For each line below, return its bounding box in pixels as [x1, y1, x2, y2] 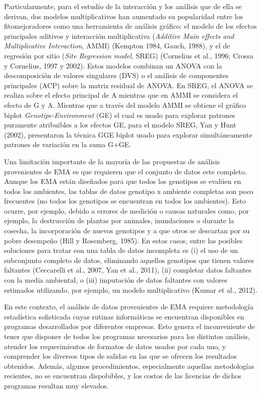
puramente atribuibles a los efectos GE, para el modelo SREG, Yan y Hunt [4, 119, 236, 130]
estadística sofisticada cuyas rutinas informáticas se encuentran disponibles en [4, 311, 244, 321]
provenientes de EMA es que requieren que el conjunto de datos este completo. [4, 166, 247, 176]
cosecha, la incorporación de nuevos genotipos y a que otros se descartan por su [4, 225, 250, 236]
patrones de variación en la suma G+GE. [4, 139, 132, 150]
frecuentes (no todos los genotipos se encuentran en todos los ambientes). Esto [4, 195, 246, 206]
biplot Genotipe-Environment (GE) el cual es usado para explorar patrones [4, 109, 235, 120]
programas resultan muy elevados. [4, 380, 109, 390]
